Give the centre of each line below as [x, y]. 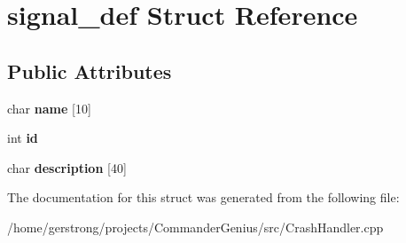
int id [23, 138]
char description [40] [67, 167]
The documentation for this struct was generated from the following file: [203, 197]
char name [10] [49, 108]
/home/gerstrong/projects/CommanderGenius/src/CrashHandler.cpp [195, 227]
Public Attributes [90, 71]
